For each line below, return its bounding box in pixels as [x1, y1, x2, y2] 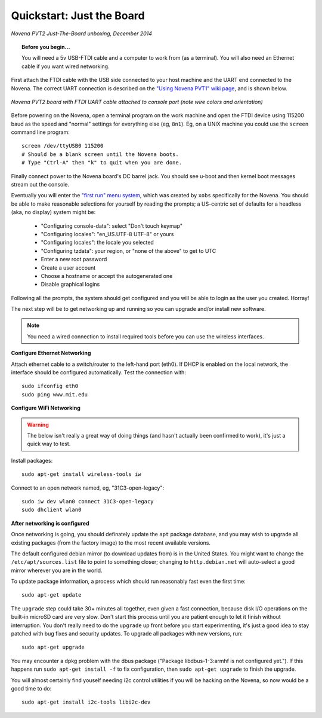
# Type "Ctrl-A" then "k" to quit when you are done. [21, 159, 182, 166]
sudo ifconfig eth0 [21, 383, 79, 390]
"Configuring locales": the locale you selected [41, 239, 154, 246]
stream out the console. [11, 181, 70, 188]
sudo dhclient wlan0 [21, 506, 82, 514]
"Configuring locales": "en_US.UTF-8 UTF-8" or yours [41, 230, 174, 237]
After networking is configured [11, 520, 89, 527]
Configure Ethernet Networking [11, 350, 91, 357]
